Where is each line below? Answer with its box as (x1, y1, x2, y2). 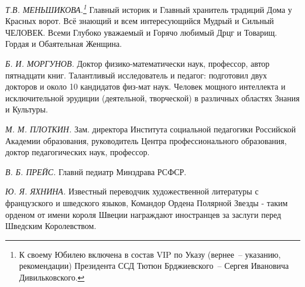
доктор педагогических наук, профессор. (5, 146, 150, 158)
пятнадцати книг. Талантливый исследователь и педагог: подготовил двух (5, 69, 267, 81)
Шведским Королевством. (5, 220, 97, 232)
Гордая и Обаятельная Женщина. (5, 37, 122, 50)
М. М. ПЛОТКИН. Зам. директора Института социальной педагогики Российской (5, 123, 296, 135)
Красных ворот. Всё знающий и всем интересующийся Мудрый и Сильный (5, 15, 274, 27)
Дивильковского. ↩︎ (19, 271, 85, 283)
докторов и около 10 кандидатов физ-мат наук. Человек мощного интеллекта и (5, 80, 286, 93)
